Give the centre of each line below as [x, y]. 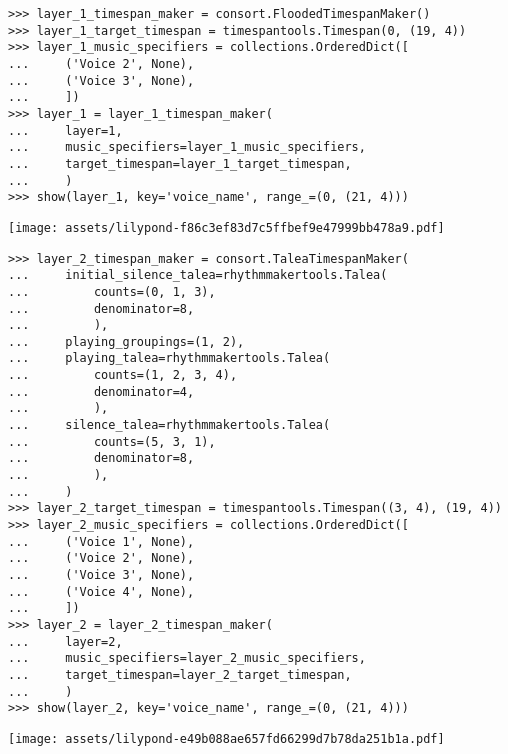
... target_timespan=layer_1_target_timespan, [180, 163]
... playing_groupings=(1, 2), [126, 341]
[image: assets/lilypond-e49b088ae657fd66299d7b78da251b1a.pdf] [226, 738]
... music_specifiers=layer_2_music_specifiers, [187, 658]
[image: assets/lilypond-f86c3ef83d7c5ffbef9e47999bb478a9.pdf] [226, 227]
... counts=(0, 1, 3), [112, 291]
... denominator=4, [101, 391]
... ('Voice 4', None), [101, 591]
